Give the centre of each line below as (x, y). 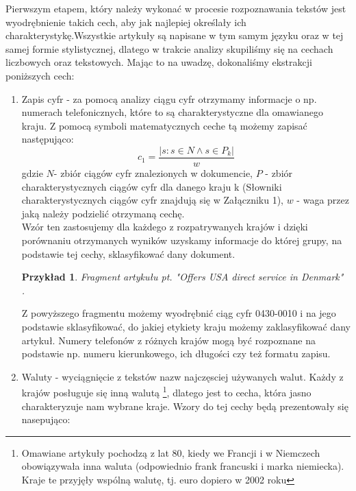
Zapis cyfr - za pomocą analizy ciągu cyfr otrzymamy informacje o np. (169, 98)
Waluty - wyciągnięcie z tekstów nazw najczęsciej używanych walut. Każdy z (182, 376)
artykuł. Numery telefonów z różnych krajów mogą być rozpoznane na (168, 340)
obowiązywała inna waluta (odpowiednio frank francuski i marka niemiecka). (183, 466)
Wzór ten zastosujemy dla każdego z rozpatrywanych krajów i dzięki (165, 227)
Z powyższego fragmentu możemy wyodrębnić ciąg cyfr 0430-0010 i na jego (179, 313)
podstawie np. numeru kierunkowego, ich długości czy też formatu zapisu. (176, 354)
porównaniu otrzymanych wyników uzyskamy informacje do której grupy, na (182, 240)
